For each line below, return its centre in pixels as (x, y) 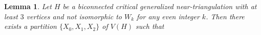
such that (150, 26)
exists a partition (30, 26)
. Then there (225, 16)
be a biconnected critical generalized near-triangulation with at (160, 6)
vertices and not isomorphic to (74, 16)
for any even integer (168, 16)
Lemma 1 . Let (28, 6)
